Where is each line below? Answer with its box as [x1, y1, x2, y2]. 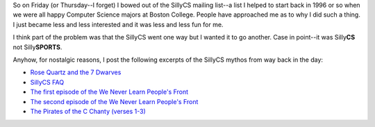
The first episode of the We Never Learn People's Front [30, 87, 189, 96]
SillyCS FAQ [30, 78, 65, 86]
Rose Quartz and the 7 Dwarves [30, 68, 122, 76]
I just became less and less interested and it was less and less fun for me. [12, 20, 224, 28]
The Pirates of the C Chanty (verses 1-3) [30, 107, 146, 115]
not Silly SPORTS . [12, 42, 62, 51]
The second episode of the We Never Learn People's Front [30, 97, 199, 105]
